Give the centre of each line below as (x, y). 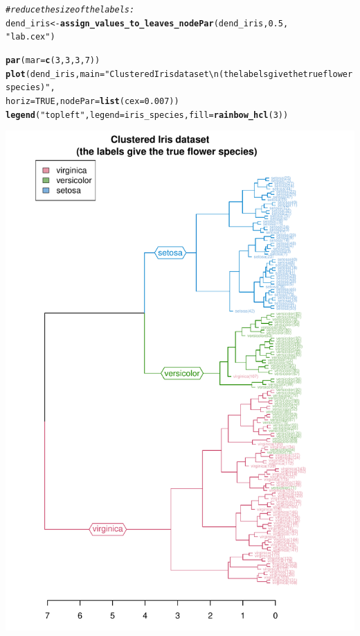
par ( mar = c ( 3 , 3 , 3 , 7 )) (53, 60)
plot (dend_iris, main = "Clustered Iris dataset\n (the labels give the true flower (179, 74)
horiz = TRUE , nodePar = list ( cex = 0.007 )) (92, 101)
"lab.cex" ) (30, 37)
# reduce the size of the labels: (70, 10)
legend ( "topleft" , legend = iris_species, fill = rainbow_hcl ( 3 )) (147, 115)
